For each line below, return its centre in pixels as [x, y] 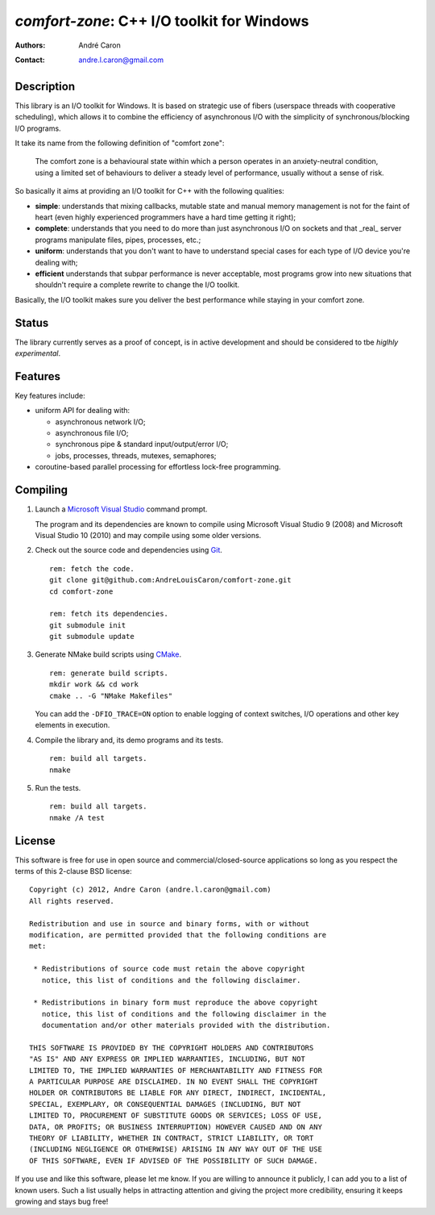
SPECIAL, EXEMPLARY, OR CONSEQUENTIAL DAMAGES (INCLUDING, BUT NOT [165, 1104]
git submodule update [92, 637]
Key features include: [50, 395]
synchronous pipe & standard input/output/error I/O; [142, 445]
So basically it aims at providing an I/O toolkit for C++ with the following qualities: [150, 191]
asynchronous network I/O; [101, 422]
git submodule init [88, 625]
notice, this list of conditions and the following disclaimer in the [184, 1014]
